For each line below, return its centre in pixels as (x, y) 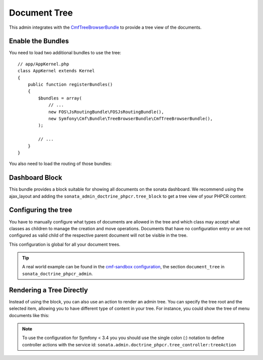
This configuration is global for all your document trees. (65, 244)
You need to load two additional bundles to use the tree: (65, 53)
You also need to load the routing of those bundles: (60, 164)
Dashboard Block (36, 178)
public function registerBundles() (70, 85)
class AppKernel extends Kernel (56, 71)
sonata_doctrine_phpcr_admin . (57, 274)
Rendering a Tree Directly (48, 290)
